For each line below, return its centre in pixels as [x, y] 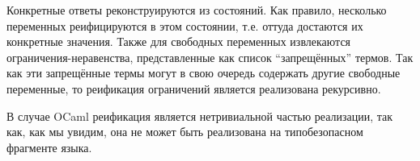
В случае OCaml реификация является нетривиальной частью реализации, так [200, 116]
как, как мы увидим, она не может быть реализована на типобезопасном [185, 132]
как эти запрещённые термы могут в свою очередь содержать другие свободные [204, 73]
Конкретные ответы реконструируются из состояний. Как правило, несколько [197, 10]
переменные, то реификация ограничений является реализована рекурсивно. [194, 88]
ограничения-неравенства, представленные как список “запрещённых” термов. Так [210, 57]
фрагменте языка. [49, 147]
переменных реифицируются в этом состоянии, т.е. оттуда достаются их [185, 25]
